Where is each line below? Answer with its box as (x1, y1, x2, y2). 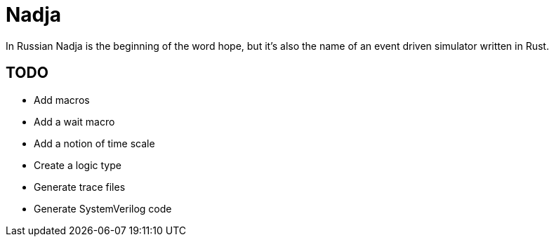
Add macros (34, 93, 90, 106)
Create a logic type (34, 159, 121, 171)
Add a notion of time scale (34, 137, 155, 149)
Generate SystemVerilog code (34, 202, 172, 215)
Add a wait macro (34, 115, 115, 128)
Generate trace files (34, 180, 126, 193)
